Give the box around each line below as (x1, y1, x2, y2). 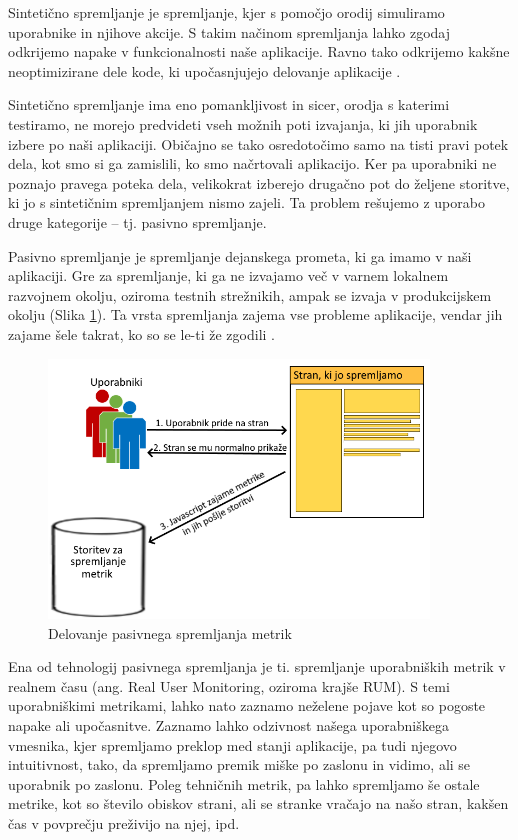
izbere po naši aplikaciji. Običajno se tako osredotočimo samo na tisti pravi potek (8, 133, 509, 154)
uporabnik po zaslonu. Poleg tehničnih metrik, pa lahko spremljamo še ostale (8, 773, 480, 794)
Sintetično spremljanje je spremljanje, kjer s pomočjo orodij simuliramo (8, 2, 445, 22)
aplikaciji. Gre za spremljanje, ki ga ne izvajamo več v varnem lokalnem (8, 265, 449, 286)
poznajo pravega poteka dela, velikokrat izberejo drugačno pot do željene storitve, (8, 172, 510, 193)
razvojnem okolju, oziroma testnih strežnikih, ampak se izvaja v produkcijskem (8, 284, 492, 305)
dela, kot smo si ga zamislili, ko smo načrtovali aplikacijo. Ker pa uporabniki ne (8, 153, 497, 174)
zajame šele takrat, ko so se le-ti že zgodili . (8, 323, 275, 344)
